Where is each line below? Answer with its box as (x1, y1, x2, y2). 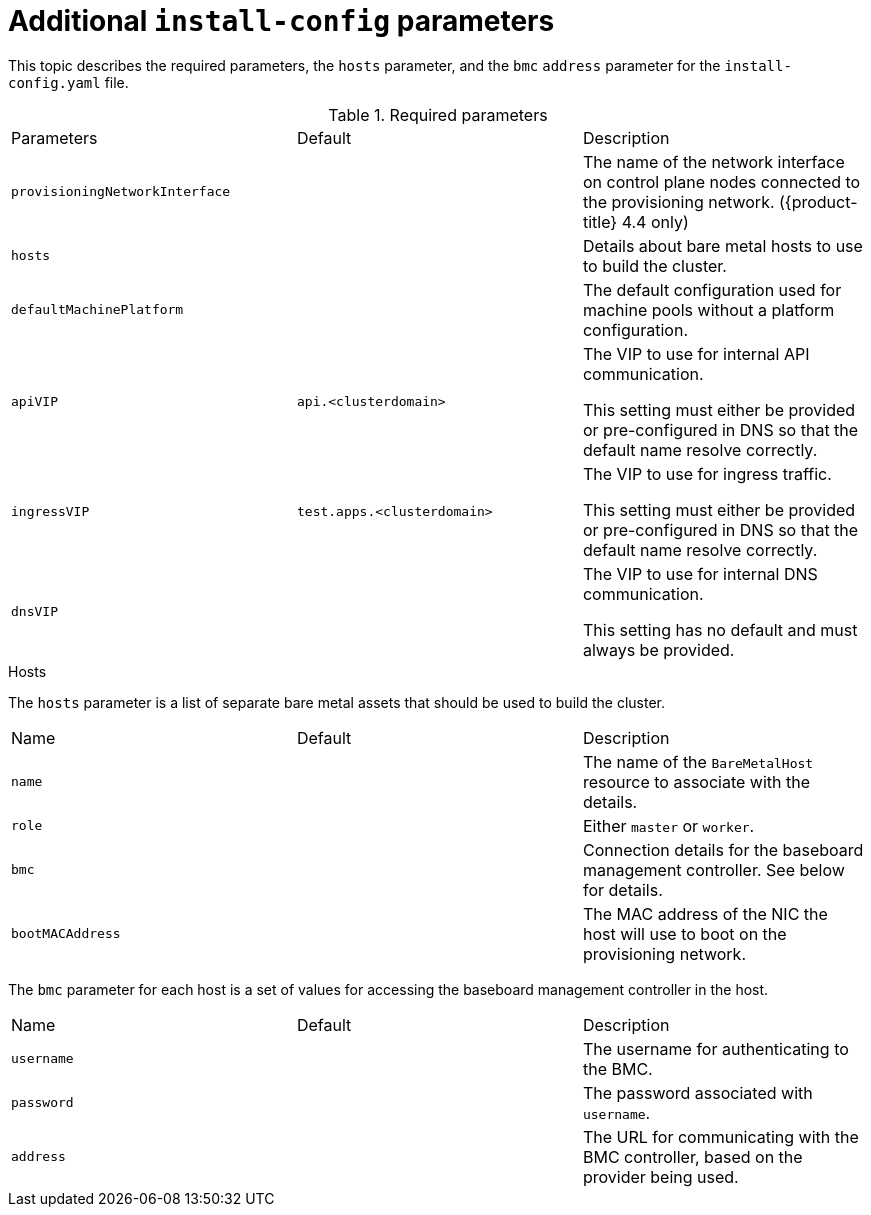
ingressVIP (11, 504, 90, 520)
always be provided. (582, 639, 735, 660)
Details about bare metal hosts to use (582, 235, 863, 256)
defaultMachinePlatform (11, 302, 184, 318)
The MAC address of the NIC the (582, 903, 828, 924)
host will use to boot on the (582, 923, 787, 944)
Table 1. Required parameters (328, 104, 548, 125)
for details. (582, 879, 663, 900)
